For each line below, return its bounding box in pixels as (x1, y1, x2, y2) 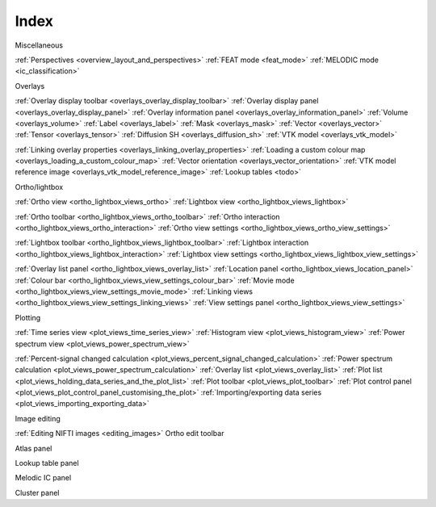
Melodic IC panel (15, 473, 72, 483)
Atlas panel (15, 443, 52, 453)
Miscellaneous (15, 40, 64, 50)
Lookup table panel (15, 459, 80, 468)
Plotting (15, 312, 41, 322)
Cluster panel (15, 488, 60, 497)
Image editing (15, 413, 61, 423)
